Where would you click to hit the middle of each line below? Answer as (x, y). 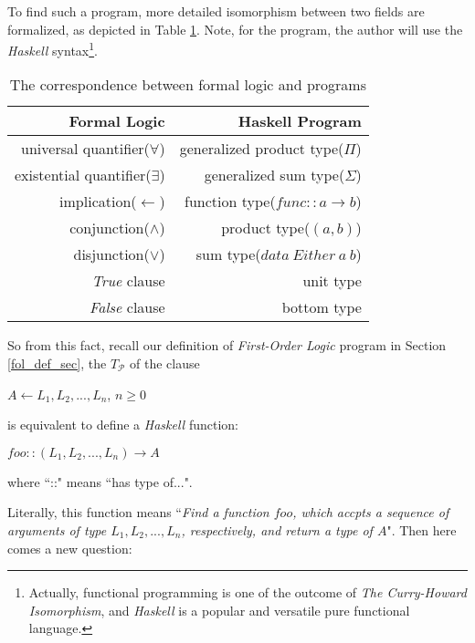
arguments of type (57, 530)
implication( (98, 202)
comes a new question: (70, 548)
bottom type (322, 307)
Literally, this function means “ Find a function (138, 512)
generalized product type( (262, 149)
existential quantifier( (83, 175)
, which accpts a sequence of (371, 512)
